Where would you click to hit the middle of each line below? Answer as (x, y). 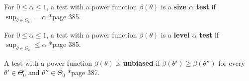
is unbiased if (138, 62)
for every (232, 62)
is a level (175, 34)
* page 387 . (84, 72)
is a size (173, 6)
